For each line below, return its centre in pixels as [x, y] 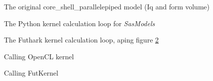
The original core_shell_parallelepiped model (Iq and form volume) [107, 6]
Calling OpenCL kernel [39, 56]
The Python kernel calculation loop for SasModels [80, 23]
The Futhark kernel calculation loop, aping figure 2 [82, 40]
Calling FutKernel [31, 73]
